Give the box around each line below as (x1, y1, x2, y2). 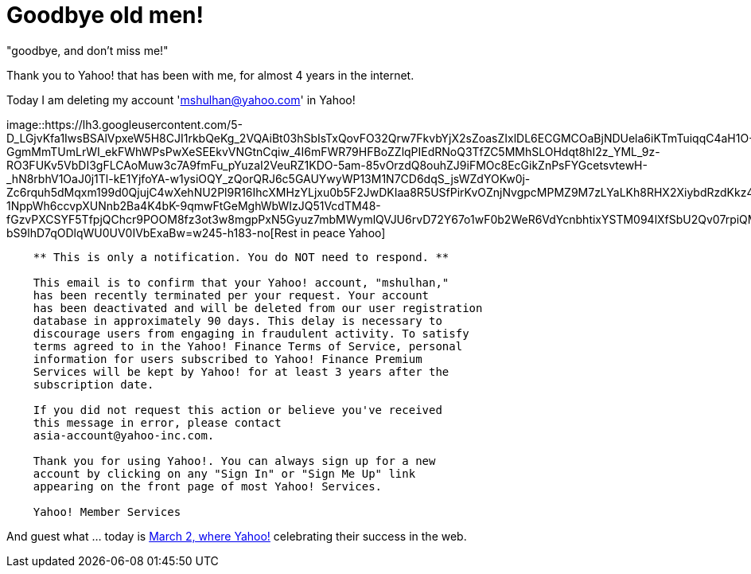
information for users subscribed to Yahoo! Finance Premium (33, 352, 422, 365)
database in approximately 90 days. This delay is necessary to (33, 314, 442, 327)
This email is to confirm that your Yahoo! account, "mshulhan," (33, 275, 449, 289)
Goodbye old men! (6, 2, 204, 29)
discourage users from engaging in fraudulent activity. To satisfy (33, 326, 469, 340)
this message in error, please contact (33, 416, 282, 429)
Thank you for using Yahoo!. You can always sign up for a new (33, 454, 436, 467)
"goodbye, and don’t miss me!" (6, 43, 169, 57)
